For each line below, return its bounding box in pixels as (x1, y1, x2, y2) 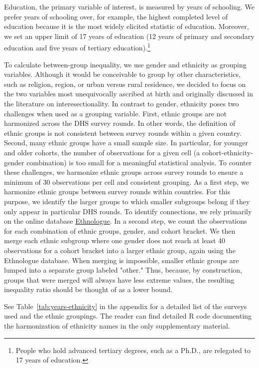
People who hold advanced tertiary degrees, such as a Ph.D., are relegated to (15, 345, 251, 355)
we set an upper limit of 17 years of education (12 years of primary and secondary (4, 30, 255, 41)
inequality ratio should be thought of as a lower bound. (4, 284, 173, 295)
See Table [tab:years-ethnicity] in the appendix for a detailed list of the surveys (4, 301, 247, 311)
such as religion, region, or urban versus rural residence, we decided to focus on (4, 78, 246, 89)
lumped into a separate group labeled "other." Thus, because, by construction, (4, 265, 243, 275)
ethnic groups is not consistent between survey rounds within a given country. (4, 127, 242, 138)
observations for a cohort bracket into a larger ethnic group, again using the (4, 245, 236, 255)
